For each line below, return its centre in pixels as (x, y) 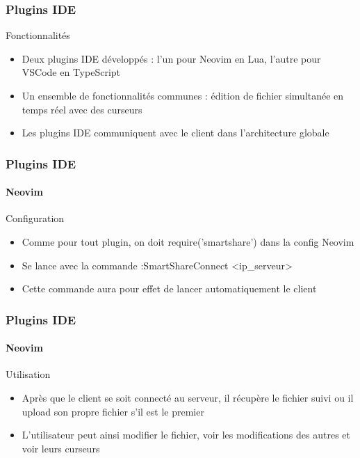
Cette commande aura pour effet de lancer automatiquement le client (169, 289)
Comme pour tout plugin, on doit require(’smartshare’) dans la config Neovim (188, 242)
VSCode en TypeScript (71, 72)
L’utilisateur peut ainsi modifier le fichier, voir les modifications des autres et (186, 435)
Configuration (35, 218)
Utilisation (28, 374)
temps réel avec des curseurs (82, 109)
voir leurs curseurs (61, 448)
